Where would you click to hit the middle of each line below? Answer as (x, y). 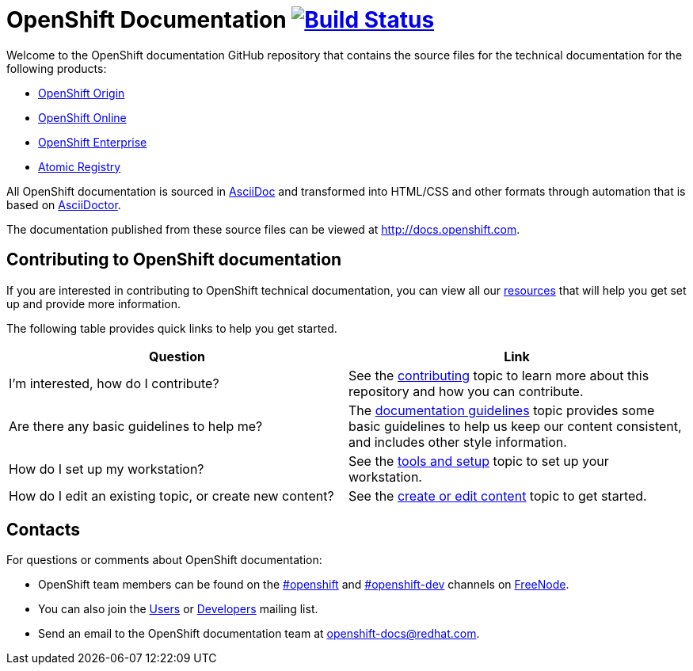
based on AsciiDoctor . (64, 204)
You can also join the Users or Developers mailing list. (178, 609)
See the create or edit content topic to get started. (498, 496)
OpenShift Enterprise (93, 142)
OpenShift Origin (82, 93)
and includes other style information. (458, 442)
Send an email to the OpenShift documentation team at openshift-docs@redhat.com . (259, 634)
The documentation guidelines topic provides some (502, 410)
